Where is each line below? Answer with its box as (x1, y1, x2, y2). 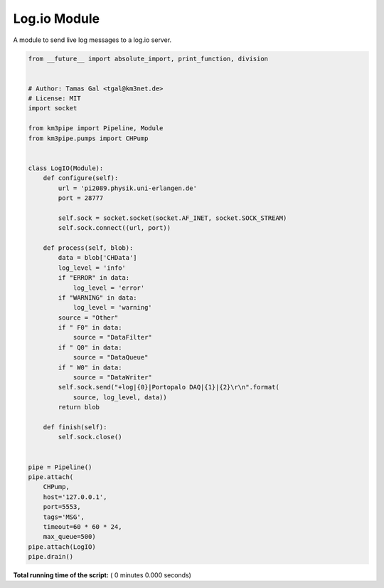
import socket (28, 104, 78, 112)
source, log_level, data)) (73, 393, 167, 401)
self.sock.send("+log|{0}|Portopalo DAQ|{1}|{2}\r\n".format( (58, 383, 280, 392)
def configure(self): (43, 174, 119, 182)
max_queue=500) (43, 532, 96, 541)
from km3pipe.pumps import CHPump (28, 134, 149, 142)
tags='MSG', (43, 513, 85, 521)
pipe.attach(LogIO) (28, 542, 96, 551)
